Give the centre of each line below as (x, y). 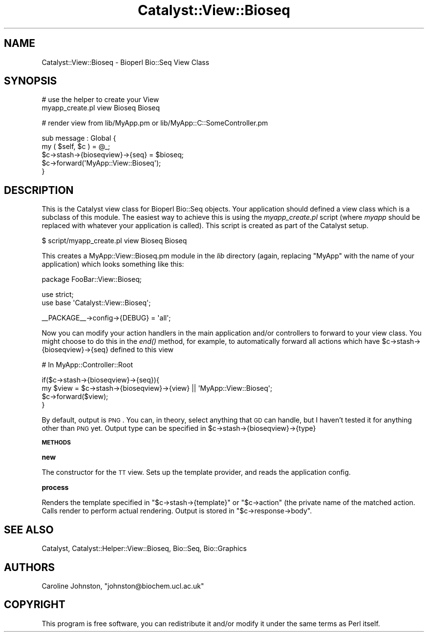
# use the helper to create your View (100, 100)
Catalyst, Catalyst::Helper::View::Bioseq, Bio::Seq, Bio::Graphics (144, 549)
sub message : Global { (79, 138)
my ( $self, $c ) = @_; (76, 147)
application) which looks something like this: (113, 264)
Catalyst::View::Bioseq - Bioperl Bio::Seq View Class (126, 62)
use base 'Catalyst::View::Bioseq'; (96, 303)
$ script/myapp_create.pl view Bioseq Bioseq (114, 241)
